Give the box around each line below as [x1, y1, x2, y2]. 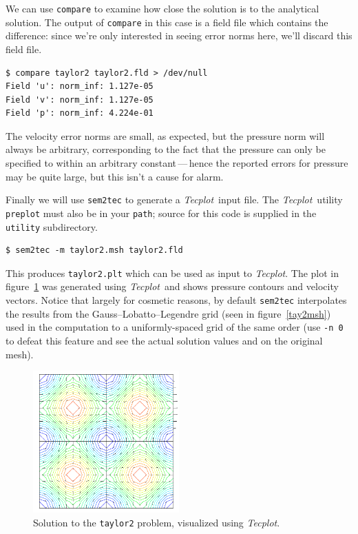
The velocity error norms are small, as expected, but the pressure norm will [6, 128, 325, 143]
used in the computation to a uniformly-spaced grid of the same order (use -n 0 [6, 320, 344, 334]
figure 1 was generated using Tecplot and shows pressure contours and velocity [6, 279, 339, 294]
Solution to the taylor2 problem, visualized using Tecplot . [33, 515, 280, 529]
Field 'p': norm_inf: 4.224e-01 [6, 108, 154, 119]
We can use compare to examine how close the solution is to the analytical [6, 1, 319, 15]
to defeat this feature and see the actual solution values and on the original [6, 333, 323, 347]
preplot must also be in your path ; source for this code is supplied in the [6, 205, 317, 220]
